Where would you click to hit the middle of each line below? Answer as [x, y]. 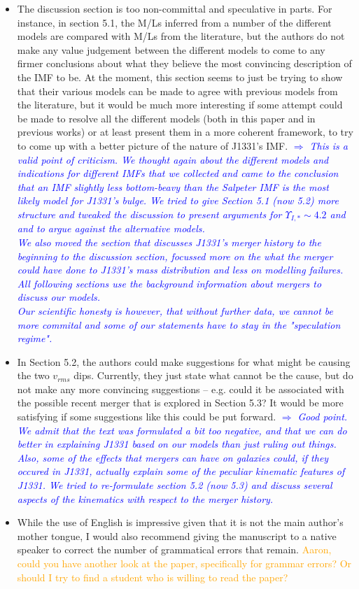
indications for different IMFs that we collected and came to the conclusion [178, 173]
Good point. [323, 417]
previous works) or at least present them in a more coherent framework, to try [185, 132]
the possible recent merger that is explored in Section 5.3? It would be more [180, 403]
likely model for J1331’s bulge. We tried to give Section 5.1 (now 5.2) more [178, 200]
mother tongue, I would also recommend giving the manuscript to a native [177, 535]
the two [33, 375]
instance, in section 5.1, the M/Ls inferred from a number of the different [174, 22]
